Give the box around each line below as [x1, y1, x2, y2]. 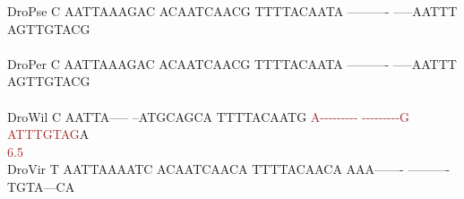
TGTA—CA [7, 177, 75, 195]
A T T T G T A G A [7, 125, 90, 143]
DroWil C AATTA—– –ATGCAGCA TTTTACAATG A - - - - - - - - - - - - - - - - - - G [7, 107, 410, 125]
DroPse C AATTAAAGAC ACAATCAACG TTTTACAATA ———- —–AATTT [7, 2, 458, 20]
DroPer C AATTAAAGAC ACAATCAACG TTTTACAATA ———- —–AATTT [7, 54, 457, 73]
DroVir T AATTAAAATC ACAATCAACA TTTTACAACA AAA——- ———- [7, 160, 451, 178]
